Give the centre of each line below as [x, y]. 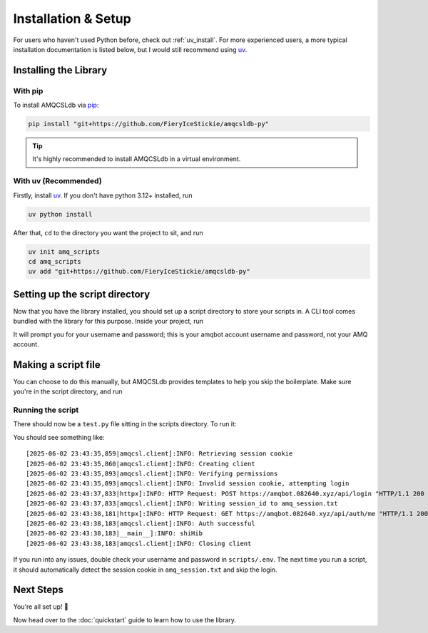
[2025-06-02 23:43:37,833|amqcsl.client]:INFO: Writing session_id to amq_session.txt [182, 504]
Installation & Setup [72, 19]
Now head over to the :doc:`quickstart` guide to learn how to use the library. [125, 619]
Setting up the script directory [82, 294]
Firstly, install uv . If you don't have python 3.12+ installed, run [103, 195]
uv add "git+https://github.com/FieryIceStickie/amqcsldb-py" [139, 272]
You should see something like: [59, 437]
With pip [28, 91]
